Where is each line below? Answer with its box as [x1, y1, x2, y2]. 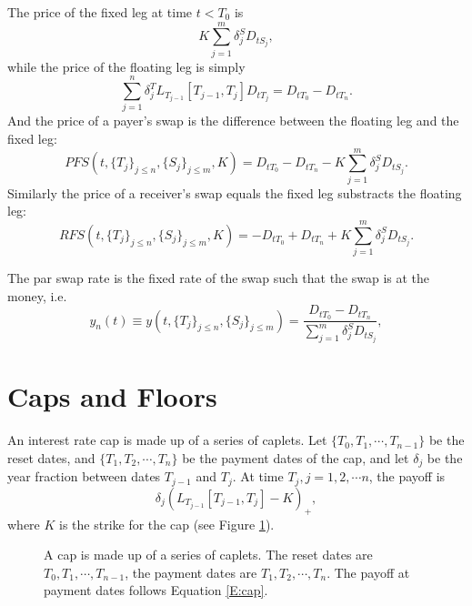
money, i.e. [7, 286, 67, 305]
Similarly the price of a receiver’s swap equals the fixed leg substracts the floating [7, 183, 462, 202]
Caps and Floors [7, 378, 217, 415]
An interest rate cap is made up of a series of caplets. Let [7, 430, 327, 449]
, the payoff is [368, 467, 446, 486]
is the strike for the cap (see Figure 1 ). [59, 514, 275, 533]
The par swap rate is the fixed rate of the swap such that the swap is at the [7, 268, 430, 288]
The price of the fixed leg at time [7, 3, 193, 21]
